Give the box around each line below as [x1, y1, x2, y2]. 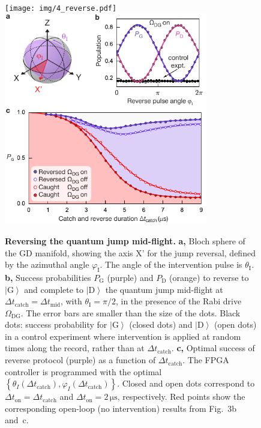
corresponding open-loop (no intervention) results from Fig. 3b [5, 402, 237, 414]
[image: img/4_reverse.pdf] [5, 4, 117, 13]
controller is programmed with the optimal [5, 365, 162, 378]
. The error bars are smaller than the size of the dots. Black [20, 306, 241, 319]
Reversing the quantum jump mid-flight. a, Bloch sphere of [5, 234, 245, 247]
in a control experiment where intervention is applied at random [5, 330, 241, 342]
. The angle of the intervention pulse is [100, 258, 242, 271]
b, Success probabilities [5, 271, 91, 283]
